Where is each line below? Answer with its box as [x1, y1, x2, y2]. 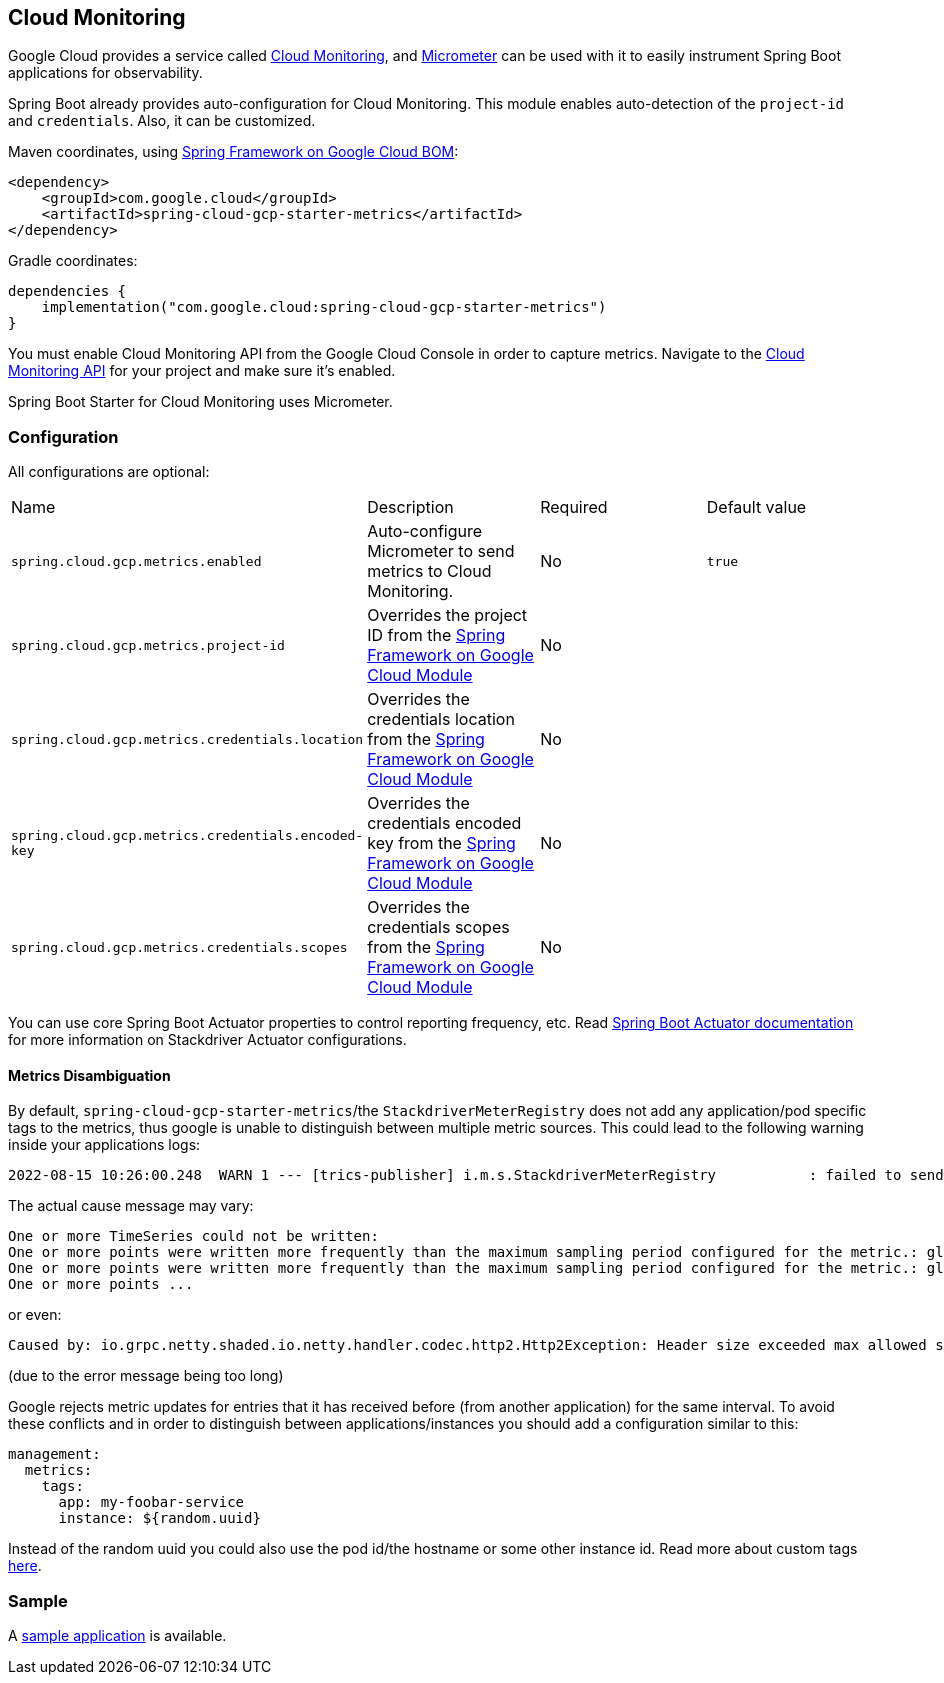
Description [367, 497, 454, 518]
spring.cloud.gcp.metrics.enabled [11, 553, 262, 569]
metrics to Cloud [367, 561, 492, 582]
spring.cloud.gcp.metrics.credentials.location [11, 731, 364, 747]
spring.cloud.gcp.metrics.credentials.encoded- [11, 828, 364, 844]
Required [540, 497, 608, 518]
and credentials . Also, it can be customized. [8, 112, 316, 130]
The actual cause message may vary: [8, 1197, 254, 1215]
